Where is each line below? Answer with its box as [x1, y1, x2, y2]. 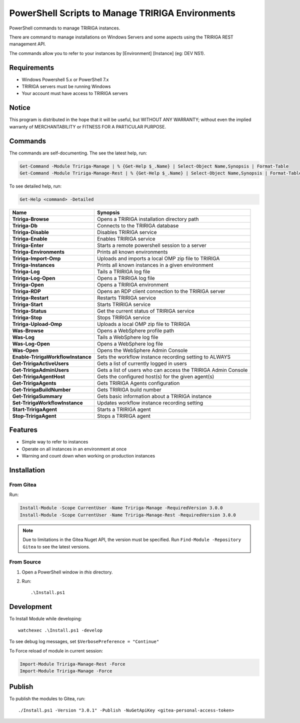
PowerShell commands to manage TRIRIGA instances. [9, 25, 120, 31]
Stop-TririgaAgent [12, 412, 57, 419]
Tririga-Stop [12, 314, 42, 321]
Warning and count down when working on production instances [21, 453, 155, 459]
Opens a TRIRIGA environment [96, 281, 168, 288]
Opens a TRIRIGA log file [96, 274, 155, 281]
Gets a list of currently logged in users [96, 360, 187, 367]
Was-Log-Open [12, 340, 50, 347]
